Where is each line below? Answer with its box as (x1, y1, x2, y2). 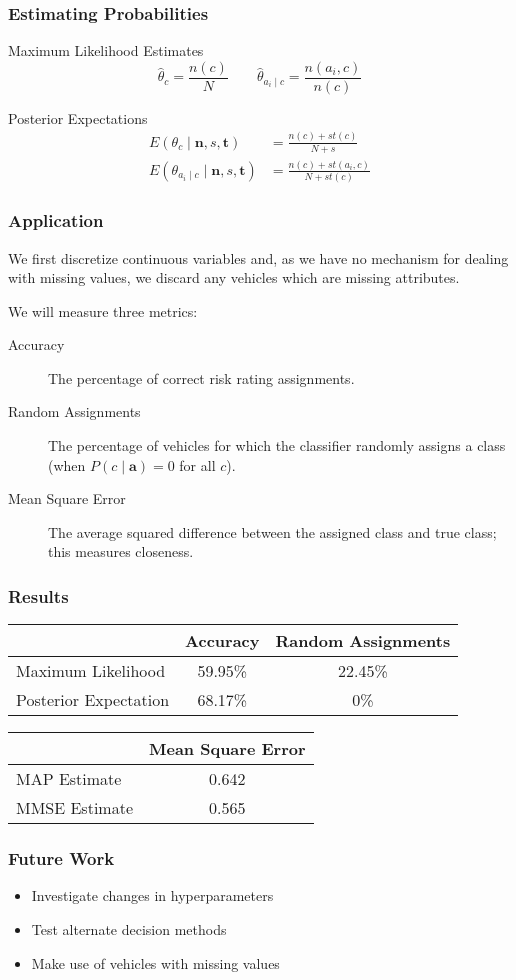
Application (8, 208, 104, 233)
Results (8, 583, 69, 608)
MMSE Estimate (16, 796, 133, 820)
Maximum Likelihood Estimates (8, 40, 204, 61)
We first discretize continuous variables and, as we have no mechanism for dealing (8, 247, 509, 268)
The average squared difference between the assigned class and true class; (48, 521, 497, 542)
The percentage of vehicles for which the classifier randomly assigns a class (48, 435, 506, 456)
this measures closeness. (48, 541, 194, 562)
